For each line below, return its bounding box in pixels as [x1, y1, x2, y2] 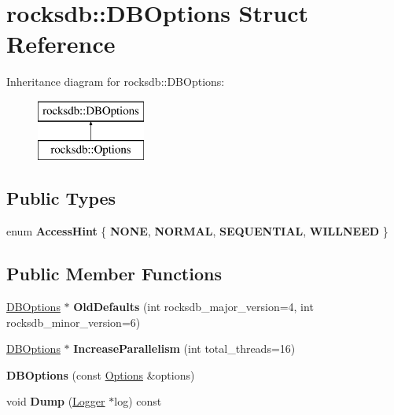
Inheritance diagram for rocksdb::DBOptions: [6, 73, 225, 90]
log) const [114, 393, 162, 409]
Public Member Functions [6, 261, 222, 286]
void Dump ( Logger [6, 393, 105, 409]
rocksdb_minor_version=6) [6, 313, 141, 330]
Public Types [6, 186, 116, 210]
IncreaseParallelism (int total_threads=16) [73, 340, 296, 357]
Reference [6, 28, 116, 60]
